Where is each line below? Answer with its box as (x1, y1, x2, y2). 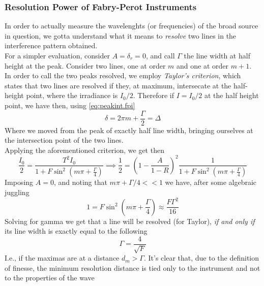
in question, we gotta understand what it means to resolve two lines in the (5, 30, 237, 41)
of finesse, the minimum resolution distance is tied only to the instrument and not (5, 262, 260, 273)
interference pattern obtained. (5, 40, 98, 51)
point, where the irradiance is (26, 90, 118, 101)
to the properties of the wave (5, 272, 95, 283)
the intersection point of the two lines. (5, 135, 124, 145)
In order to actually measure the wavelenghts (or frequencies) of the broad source (5, 20, 258, 31)
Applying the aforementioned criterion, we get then (5, 144, 164, 155)
